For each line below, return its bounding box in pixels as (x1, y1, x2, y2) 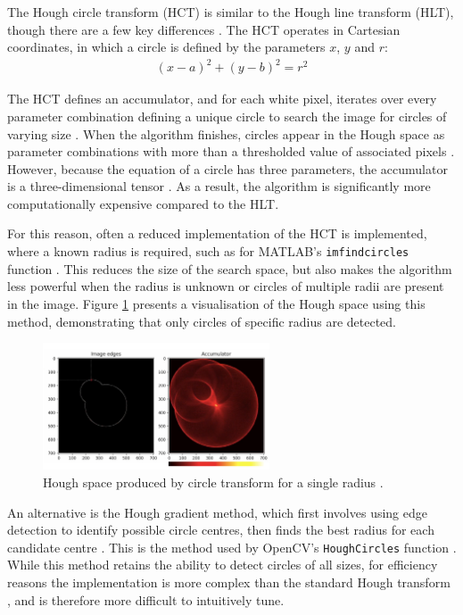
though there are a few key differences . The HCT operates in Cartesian (7, 20, 401, 38)
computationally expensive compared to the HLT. (7, 194, 279, 212)
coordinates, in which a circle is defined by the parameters (7, 37, 326, 56)
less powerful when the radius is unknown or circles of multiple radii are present (7, 277, 444, 295)
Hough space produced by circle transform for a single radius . (43, 473, 384, 492)
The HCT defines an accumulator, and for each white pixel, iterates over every (7, 89, 437, 108)
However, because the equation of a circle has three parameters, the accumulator (7, 159, 448, 178)
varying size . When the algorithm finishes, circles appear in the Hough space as (7, 124, 445, 143)
